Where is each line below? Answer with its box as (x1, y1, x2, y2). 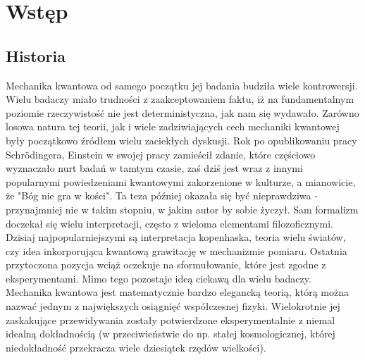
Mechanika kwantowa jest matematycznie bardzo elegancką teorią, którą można (6, 285, 349, 299)
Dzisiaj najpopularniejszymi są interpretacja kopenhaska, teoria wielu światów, (6, 230, 346, 244)
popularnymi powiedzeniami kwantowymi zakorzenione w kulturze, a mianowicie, (6, 174, 356, 189)
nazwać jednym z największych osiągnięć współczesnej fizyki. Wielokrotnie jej (6, 299, 340, 314)
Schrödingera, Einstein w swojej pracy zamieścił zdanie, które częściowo (6, 147, 316, 161)
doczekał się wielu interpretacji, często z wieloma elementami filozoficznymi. (6, 216, 333, 230)
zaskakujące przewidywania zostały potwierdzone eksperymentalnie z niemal (6, 312, 335, 327)
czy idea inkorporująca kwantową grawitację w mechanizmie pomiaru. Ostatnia (6, 243, 347, 258)
